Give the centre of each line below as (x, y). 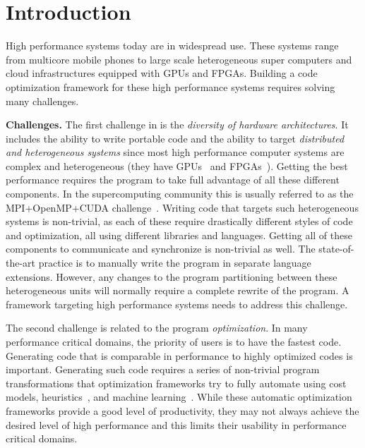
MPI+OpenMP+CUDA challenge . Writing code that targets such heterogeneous (182, 207)
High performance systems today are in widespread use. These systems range (172, 46)
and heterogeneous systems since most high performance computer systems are (175, 152)
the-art (21, 263)
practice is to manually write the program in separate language (175, 263)
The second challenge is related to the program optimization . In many (157, 328)
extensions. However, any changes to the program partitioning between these (172, 276)
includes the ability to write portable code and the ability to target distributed (175, 138)
